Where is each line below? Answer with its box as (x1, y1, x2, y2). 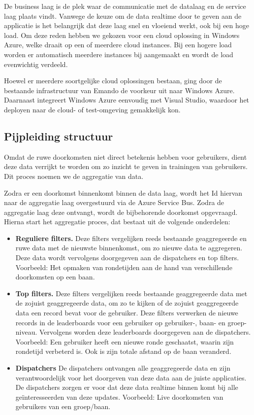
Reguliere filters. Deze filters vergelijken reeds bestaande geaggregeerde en (15, 233, 247, 243)
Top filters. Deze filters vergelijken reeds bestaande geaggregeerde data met (15, 288, 248, 298)
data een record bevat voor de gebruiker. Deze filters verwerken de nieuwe (15, 308, 238, 318)
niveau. (15, 327, 37, 337)
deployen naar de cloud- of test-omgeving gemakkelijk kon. (4, 104, 181, 114)
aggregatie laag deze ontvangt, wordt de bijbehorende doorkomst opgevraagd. (4, 207, 238, 217)
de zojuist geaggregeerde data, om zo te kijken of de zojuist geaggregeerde (15, 298, 239, 308)
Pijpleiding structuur (4, 128, 113, 143)
